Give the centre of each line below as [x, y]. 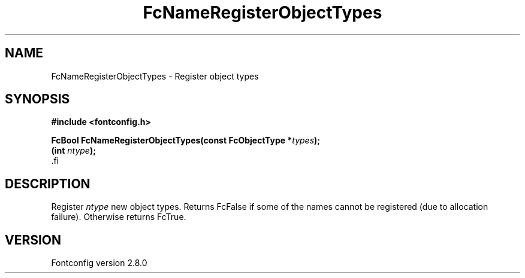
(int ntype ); [73, 151]
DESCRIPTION [48, 184]
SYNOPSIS [37, 99]
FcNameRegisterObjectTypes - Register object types [155, 76]
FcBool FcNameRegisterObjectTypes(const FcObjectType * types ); [186, 140]
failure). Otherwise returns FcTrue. [119, 217]
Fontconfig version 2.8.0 [99, 263]
